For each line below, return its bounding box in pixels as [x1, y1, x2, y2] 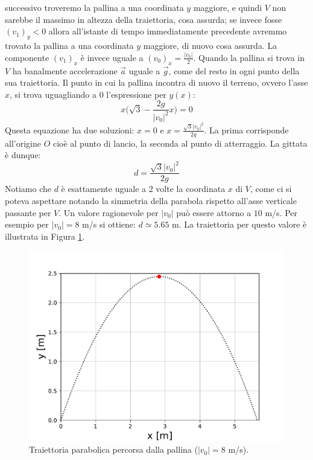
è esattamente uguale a [61, 182, 147, 195]
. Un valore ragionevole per [58, 206, 159, 219]
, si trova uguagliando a [10, 88, 97, 100]
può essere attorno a [176, 206, 251, 219]
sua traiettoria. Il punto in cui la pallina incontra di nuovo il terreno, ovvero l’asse [5, 76, 308, 89]
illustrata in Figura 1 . [5, 229, 85, 242]
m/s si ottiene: [82, 218, 136, 231]
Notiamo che [5, 182, 51, 195]
